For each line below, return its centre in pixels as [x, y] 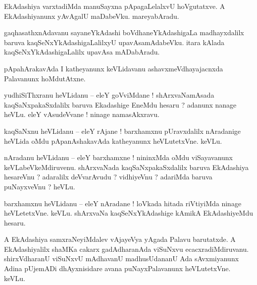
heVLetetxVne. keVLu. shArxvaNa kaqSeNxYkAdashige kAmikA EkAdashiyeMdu [128, 213]
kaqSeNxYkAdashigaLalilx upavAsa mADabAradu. [82, 52]
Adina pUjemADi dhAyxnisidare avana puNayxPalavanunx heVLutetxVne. [117, 268]
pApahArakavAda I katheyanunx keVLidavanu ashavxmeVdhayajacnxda [114, 68]
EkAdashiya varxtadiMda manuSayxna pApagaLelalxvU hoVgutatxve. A [115, 6]
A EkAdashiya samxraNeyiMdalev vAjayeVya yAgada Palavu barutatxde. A [120, 239]
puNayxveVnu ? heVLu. [40, 186]
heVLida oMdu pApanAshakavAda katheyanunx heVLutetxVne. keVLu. [113, 141]
